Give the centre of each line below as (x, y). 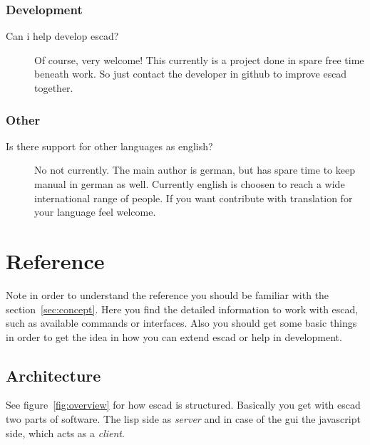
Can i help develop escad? (62, 36)
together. (54, 88)
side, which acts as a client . (65, 433)
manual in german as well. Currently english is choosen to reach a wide (190, 184)
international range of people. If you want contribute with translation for (194, 198)
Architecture (53, 375)
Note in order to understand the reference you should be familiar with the (168, 294)
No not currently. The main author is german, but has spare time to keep (195, 170)
